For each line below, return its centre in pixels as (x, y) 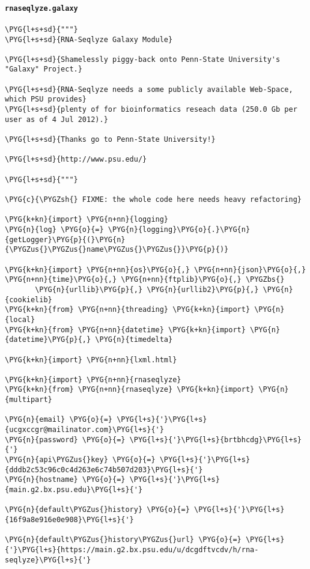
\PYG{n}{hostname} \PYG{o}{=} (65, 480)
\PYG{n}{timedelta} (134, 340)
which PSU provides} (46, 99)
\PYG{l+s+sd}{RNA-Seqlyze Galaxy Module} (89, 39)
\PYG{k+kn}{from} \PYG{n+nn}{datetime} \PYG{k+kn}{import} (125, 330)
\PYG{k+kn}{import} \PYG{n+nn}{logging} (87, 220)
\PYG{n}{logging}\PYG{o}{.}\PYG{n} (179, 229)
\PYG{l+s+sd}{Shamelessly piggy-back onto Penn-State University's (143, 59)
